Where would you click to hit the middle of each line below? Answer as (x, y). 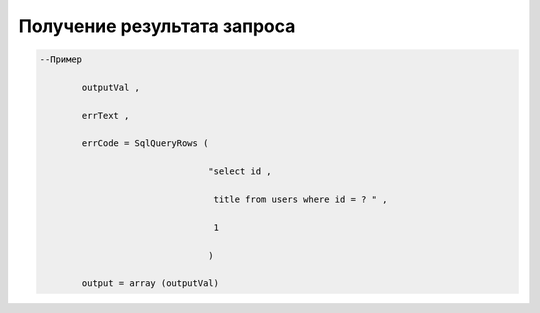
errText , (105, 115)
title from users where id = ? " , (300, 199)
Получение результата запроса (157, 26)
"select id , (240, 171)
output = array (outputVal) (150, 283)
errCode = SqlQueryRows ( (145, 143)
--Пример (61, 59)
